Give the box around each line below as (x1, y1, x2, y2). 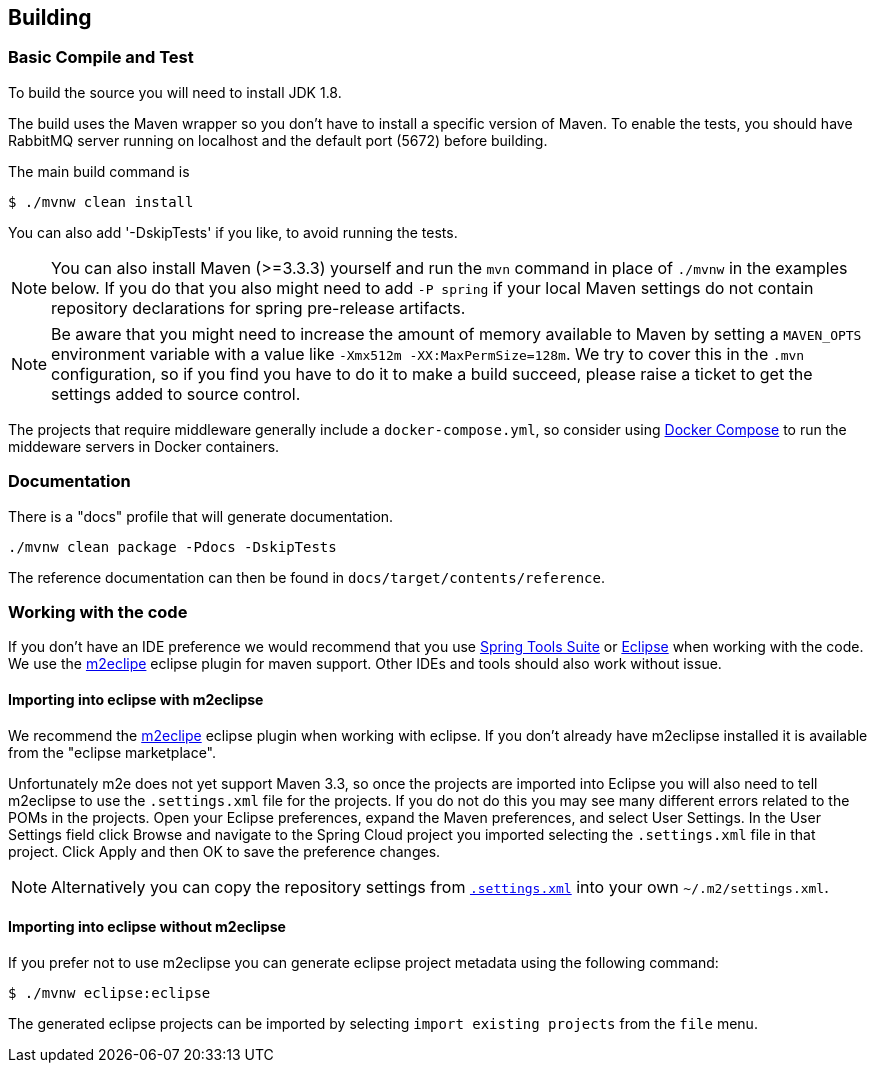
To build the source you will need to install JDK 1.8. (8, 83, 342, 101)
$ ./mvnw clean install (8, 193, 194, 210)
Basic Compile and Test (8, 47, 194, 68)
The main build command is (8, 162, 190, 180)
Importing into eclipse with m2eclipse (8, 690, 264, 708)
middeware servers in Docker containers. (8, 437, 280, 455)
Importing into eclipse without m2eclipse (8, 918, 286, 936)
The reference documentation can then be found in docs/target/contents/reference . (8, 568, 605, 586)
